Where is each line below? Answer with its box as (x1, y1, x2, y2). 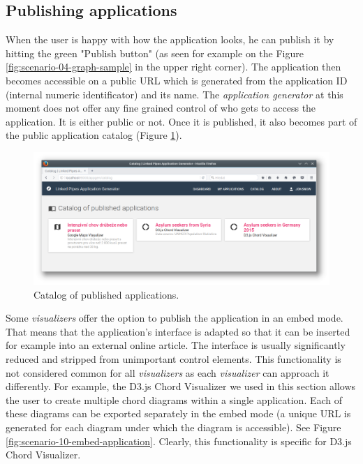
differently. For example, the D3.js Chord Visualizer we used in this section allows (6, 379, 356, 394)
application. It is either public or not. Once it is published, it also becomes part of (6, 114, 357, 128)
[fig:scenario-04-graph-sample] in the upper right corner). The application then (6, 59, 341, 74)
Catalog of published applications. (34, 287, 179, 301)
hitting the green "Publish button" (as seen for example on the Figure (6, 45, 304, 60)
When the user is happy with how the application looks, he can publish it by (6, 32, 334, 47)
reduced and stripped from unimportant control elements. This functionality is (6, 351, 341, 366)
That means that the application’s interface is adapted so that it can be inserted (6, 324, 350, 338)
